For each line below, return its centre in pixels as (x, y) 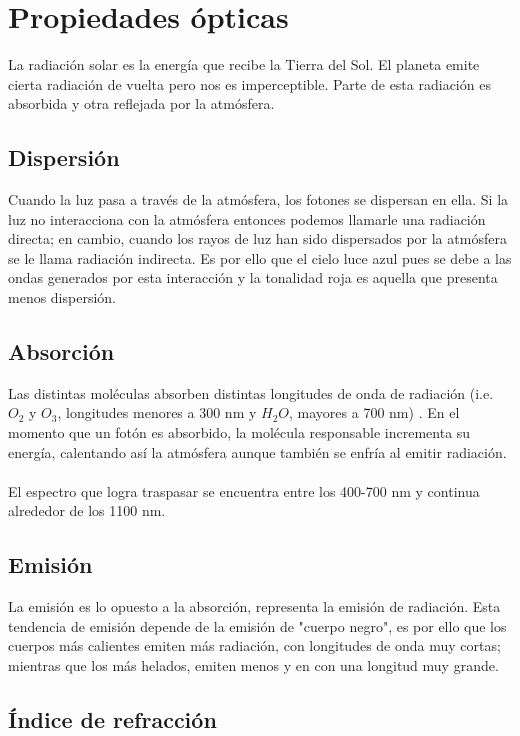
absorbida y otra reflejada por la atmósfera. (141, 103)
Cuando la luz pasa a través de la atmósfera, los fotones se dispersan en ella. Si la (258, 199)
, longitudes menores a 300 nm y (157, 412)
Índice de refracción (112, 719)
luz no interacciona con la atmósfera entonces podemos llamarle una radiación (247, 218)
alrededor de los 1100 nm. (87, 510)
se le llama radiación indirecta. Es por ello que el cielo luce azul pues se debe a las (260, 257)
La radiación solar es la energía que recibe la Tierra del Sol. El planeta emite (244, 64)
